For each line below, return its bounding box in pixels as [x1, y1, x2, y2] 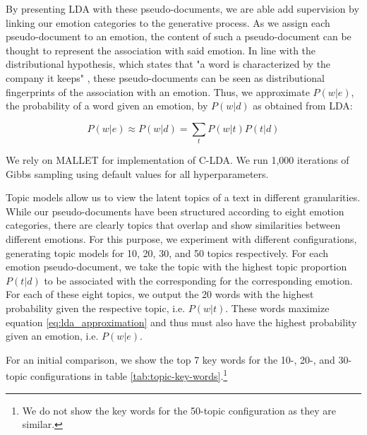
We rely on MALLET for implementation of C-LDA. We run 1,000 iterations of [6, 153, 349, 167]
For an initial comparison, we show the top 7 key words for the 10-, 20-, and [6, 352, 335, 367]
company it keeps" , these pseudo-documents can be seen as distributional [6, 70, 325, 85]
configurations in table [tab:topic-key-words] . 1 [30, 367, 228, 383]
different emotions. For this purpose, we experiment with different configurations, [6, 232, 357, 246]
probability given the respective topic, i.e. [6, 301, 186, 316]
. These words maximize [225, 301, 330, 316]
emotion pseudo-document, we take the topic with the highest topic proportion [6, 259, 347, 274]
